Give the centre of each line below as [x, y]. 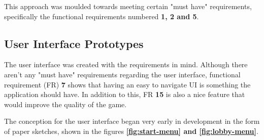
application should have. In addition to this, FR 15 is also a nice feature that [125, 94]
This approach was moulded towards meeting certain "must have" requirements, [128, 6]
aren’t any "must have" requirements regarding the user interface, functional [122, 74]
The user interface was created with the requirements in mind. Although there [126, 64]
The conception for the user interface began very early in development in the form [132, 121]
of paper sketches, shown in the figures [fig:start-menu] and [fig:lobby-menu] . [131, 131]
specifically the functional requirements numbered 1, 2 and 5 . [102, 16]
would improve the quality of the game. [65, 104]
